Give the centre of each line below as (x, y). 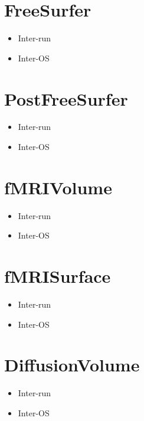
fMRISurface (58, 276)
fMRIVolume (58, 187)
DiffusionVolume (72, 365)
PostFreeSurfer (66, 98)
